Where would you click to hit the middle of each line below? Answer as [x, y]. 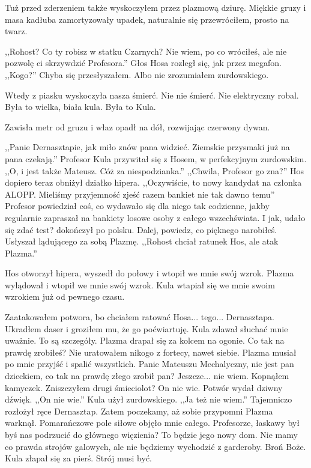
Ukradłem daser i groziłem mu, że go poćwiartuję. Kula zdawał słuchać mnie [146, 328]
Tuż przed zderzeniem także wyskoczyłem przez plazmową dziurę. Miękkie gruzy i [155, 7]
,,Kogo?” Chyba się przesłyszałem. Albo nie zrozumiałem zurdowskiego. [137, 74]
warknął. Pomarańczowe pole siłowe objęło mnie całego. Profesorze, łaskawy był [152, 423]
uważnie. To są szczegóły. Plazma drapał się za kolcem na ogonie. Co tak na [145, 340]
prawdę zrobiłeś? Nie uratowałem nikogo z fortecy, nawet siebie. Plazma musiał [151, 352]
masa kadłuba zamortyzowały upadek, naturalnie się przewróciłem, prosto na [147, 19]
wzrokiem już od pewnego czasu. [65, 296]
